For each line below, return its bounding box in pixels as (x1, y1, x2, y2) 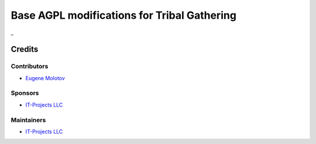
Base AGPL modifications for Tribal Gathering (11, 9, 237, 22)
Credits (11, 44, 39, 54)
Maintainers (11, 116, 46, 124)
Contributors (11, 62, 49, 70)
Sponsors (11, 89, 39, 97)
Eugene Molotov (25, 74, 66, 81)
